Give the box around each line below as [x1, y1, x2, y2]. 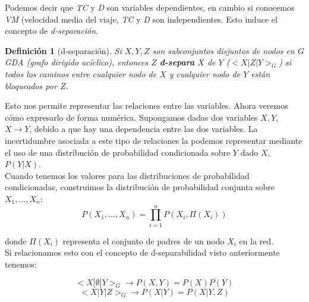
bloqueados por [5, 79, 57, 92]
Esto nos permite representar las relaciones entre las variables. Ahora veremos [5, 99, 288, 112]
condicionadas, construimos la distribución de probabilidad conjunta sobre [5, 181, 275, 193]
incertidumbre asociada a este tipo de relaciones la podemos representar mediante [5, 134, 302, 146]
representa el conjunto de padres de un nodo [62, 234, 225, 247]
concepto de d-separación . [5, 24, 98, 37]
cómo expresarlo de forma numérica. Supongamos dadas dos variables [5, 111, 258, 123]
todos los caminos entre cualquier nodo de [5, 67, 157, 80]
